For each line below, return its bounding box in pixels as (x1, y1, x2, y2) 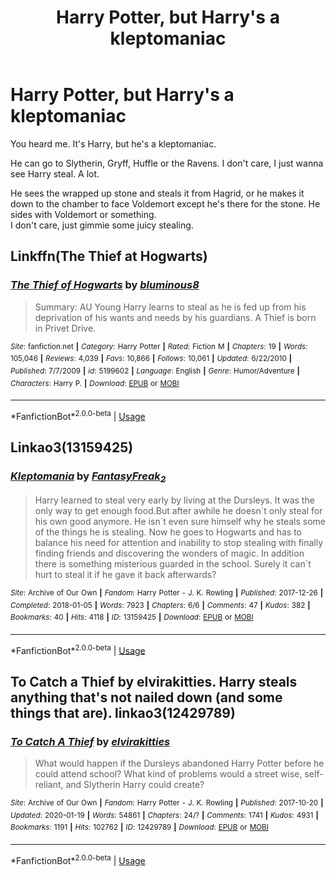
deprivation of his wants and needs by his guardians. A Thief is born (34, 311, 317, 323)
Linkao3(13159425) (10, 439, 134, 456)
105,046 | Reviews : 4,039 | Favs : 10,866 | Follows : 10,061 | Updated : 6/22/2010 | (10, 354, 293, 364)
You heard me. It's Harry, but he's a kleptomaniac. (10, 137, 217, 150)
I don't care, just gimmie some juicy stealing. (10, 219, 194, 231)
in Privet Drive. (34, 322, 97, 334)
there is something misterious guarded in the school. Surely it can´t (34, 557, 312, 570)
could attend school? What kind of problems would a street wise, (34, 768, 303, 780)
